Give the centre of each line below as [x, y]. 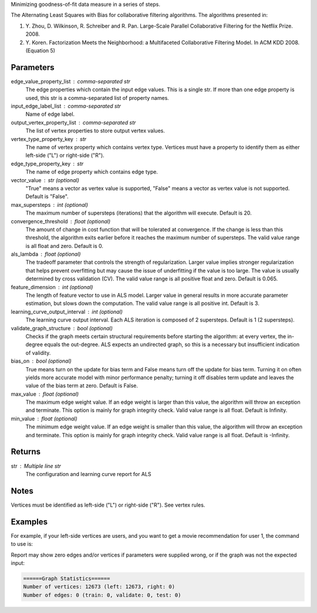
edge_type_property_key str [47, 163]
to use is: [22, 544]
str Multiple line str [36, 466]
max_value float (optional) [45, 394]
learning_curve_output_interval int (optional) [67, 311]
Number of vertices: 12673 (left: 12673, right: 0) [99, 587]
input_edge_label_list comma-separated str [66, 106]
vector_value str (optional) [45, 180]
